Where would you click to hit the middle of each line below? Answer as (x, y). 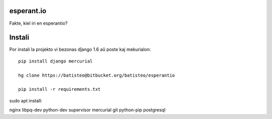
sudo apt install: (26, 100)
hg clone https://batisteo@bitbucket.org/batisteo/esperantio (97, 75)
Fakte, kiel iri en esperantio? (39, 23)
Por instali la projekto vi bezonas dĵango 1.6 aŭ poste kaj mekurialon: (80, 49)
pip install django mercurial (56, 61)
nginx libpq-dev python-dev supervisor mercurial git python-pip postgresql (87, 110)
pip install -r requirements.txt (59, 89)
